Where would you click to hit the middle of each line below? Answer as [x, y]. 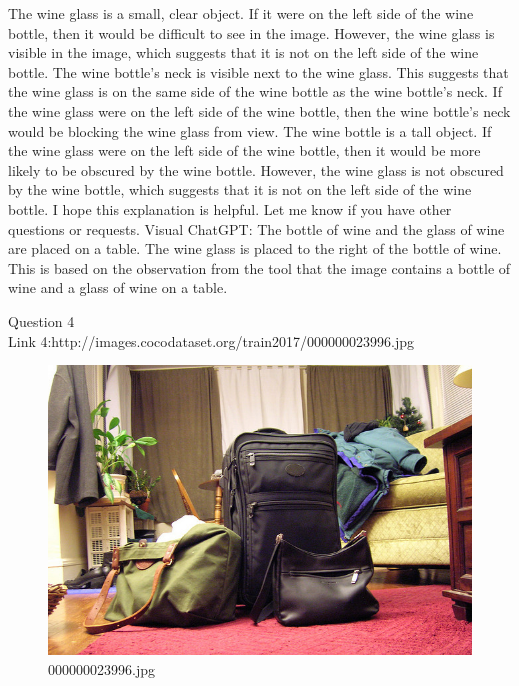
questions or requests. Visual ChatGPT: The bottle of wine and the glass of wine [256, 228]
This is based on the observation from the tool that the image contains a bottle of [259, 267]
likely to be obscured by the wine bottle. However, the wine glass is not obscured [256, 169]
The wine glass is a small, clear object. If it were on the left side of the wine [241, 13]
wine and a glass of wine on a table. [118, 287]
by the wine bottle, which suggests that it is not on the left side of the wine [240, 189]
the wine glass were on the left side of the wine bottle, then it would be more [244, 150]
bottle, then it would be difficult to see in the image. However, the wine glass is [251, 32]
